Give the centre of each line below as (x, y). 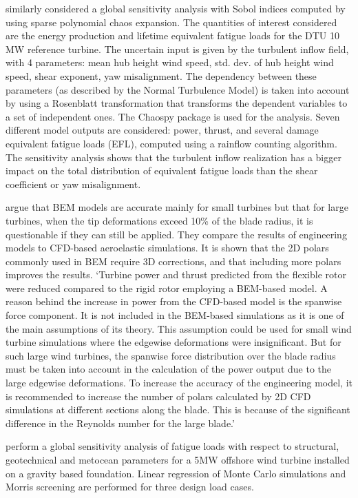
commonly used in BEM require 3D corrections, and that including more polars (173, 261)
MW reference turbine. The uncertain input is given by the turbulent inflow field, (177, 49)
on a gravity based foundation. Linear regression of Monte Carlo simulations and (176, 473)
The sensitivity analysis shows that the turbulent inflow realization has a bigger (173, 157)
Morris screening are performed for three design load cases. (130, 487)
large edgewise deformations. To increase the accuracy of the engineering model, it (179, 383)
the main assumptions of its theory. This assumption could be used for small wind (179, 328)
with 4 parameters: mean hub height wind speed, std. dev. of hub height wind (170, 62)
